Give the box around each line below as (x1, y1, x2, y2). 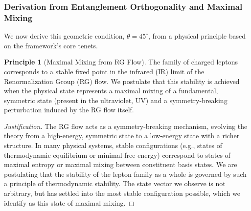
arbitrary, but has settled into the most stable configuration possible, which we (4, 188, 240, 198)
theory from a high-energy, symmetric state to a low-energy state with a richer (4, 130, 240, 141)
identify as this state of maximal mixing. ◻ (4, 197, 135, 208)
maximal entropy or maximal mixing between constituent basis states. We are (4, 159, 237, 169)
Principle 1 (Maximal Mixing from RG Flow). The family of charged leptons (4, 57, 238, 67)
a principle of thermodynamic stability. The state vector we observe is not (4, 178, 226, 189)
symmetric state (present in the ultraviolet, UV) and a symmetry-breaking (4, 95, 228, 105)
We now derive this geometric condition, (4, 31, 125, 41)
